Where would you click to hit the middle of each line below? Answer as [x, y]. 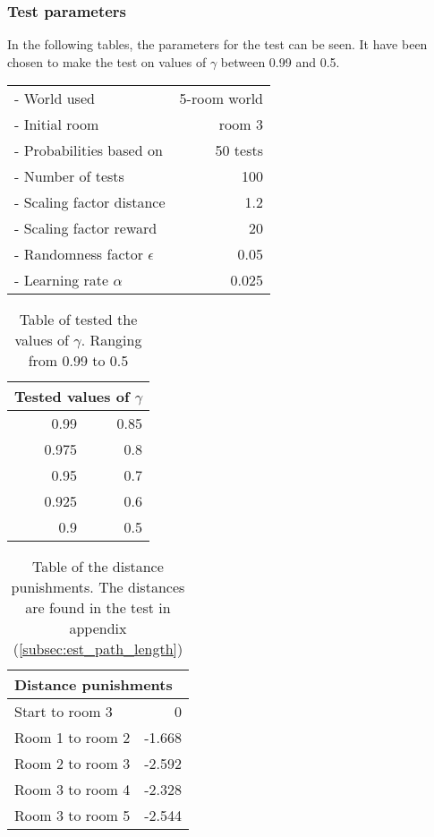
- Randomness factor [79, 254]
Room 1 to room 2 [72, 738]
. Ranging [111, 340]
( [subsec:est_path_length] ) [98, 649]
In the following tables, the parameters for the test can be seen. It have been [217, 44]
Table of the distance [98, 567]
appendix [98, 628]
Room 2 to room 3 [72, 764]
